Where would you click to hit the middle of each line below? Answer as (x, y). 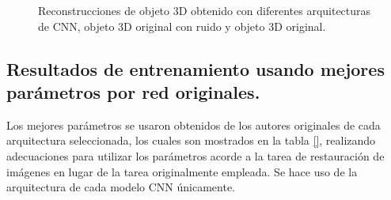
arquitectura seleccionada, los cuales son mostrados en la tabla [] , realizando (191, 140)
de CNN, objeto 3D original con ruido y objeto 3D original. (182, 26)
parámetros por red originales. (133, 91)
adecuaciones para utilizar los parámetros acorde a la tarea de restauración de (195, 155)
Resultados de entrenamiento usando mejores (195, 68)
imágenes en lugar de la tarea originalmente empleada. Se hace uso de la (182, 171)
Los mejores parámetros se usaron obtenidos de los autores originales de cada (194, 125)
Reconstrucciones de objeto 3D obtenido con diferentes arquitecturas (205, 10)
